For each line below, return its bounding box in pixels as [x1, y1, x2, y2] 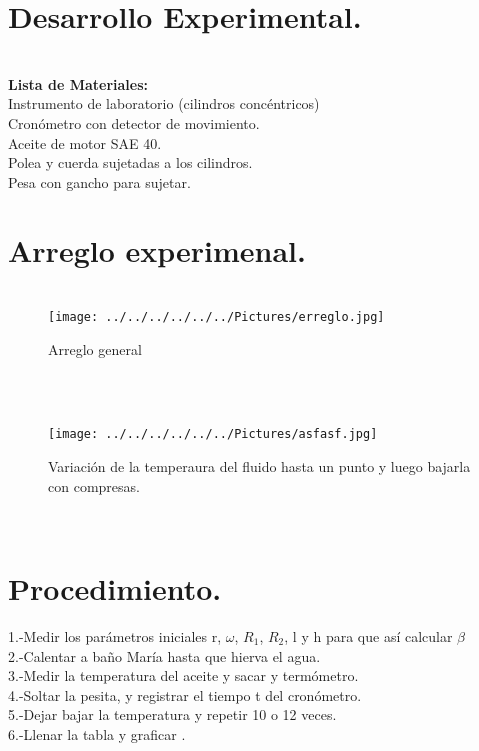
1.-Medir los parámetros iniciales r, [8, 626, 222, 646]
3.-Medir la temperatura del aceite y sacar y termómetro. [8, 665, 359, 686]
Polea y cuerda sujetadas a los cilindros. [8, 152, 253, 173]
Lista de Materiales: [8, 73, 148, 94]
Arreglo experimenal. [8, 230, 306, 271]
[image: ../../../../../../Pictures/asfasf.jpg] [48, 427, 378, 442]
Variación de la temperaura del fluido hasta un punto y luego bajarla [48, 456, 471, 477]
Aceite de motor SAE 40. [8, 132, 162, 153]
